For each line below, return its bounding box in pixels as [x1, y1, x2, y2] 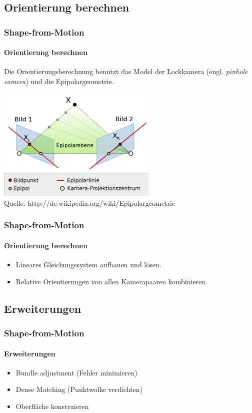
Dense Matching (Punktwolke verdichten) [15, 384, 143, 394]
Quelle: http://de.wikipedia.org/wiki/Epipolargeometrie [4, 197, 175, 208]
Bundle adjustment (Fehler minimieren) [15, 367, 137, 377]
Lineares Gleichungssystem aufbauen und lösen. [15, 259, 161, 270]
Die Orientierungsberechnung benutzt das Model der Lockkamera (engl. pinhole [4, 66, 248, 77]
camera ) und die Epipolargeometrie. [4, 76, 114, 87]
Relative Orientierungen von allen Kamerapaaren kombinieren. [15, 276, 207, 286]
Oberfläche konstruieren [15, 400, 89, 411]
